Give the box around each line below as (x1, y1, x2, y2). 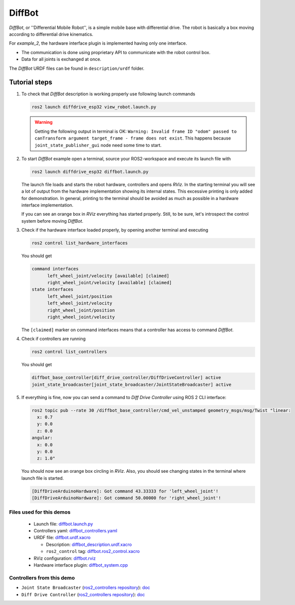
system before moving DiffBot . (21, 218, 84, 224)
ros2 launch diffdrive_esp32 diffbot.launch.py (31, 169, 148, 174)
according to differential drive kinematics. (9, 31, 93, 37)
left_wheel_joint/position (47, 293, 113, 299)
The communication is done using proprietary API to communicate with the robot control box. (21, 49, 211, 55)
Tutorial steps (9, 78, 53, 86)
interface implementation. (21, 202, 74, 208)
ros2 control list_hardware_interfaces (31, 240, 128, 246)
